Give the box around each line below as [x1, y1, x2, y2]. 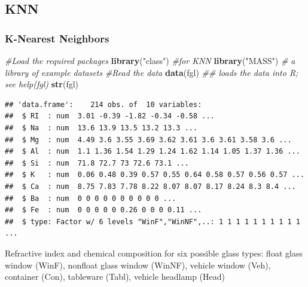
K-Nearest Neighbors [5, 30, 109, 45]
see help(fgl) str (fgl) [5, 78, 79, 90]
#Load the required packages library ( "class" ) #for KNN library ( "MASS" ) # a [5, 54, 295, 66]
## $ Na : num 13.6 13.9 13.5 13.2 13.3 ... [5, 123, 198, 132]
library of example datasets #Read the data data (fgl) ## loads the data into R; [5, 66, 298, 78]
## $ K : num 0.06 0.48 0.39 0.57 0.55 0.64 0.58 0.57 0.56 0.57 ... [5, 170, 305, 179]
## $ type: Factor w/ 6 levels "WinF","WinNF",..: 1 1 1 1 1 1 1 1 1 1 [5, 217, 300, 226]
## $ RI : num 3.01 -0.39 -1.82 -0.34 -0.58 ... [5, 112, 215, 121]
